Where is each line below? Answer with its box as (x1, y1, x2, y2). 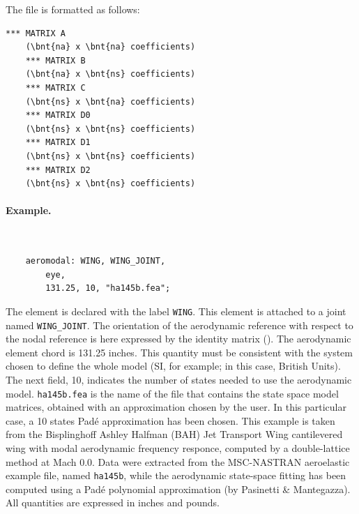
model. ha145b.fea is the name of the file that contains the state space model (6, 386, 339, 400)
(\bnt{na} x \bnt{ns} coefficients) (25, 69, 196, 80)
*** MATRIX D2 (25, 165, 91, 175)
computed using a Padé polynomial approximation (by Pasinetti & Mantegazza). (6, 481, 351, 496)
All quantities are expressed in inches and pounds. (6, 495, 220, 510)
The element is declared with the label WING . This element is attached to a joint (6, 303, 346, 318)
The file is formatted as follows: (6, 2, 140, 16)
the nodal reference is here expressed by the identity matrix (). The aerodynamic (6, 331, 351, 346)
